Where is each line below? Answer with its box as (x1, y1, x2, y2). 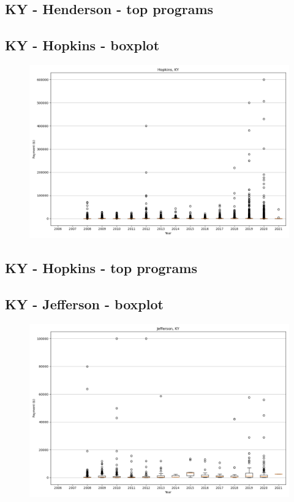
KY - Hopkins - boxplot (5, 36, 160, 55)
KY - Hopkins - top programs (5, 258, 198, 277)
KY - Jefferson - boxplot (5, 295, 164, 314)
